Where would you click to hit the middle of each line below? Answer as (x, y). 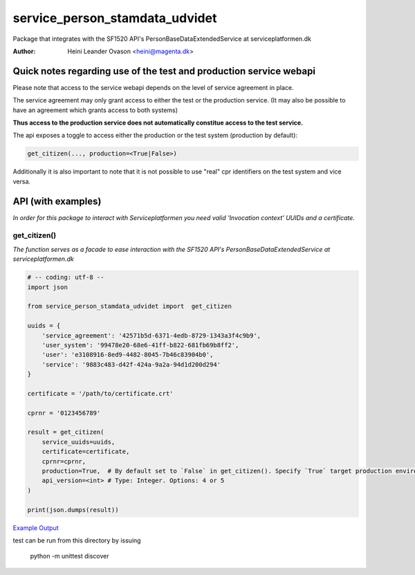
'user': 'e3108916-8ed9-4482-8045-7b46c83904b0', (128, 355)
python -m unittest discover (70, 556)
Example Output (36, 528)
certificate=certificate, (86, 452)
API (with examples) (57, 201)
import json (48, 287)
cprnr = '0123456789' (64, 413)
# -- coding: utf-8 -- (66, 277)
